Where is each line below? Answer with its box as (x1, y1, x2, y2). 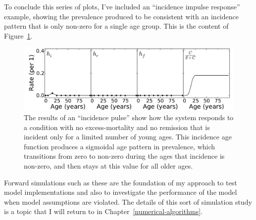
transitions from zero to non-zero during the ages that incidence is (24, 151, 225, 161)
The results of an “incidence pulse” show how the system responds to (24, 112, 234, 123)
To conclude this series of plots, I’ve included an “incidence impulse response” (4, 1, 240, 11)
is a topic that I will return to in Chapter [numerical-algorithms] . (4, 206, 203, 217)
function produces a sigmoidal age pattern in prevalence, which (24, 141, 215, 151)
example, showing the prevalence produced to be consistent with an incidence (4, 11, 239, 21)
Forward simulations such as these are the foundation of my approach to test (4, 177, 237, 187)
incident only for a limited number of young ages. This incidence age (24, 132, 232, 142)
